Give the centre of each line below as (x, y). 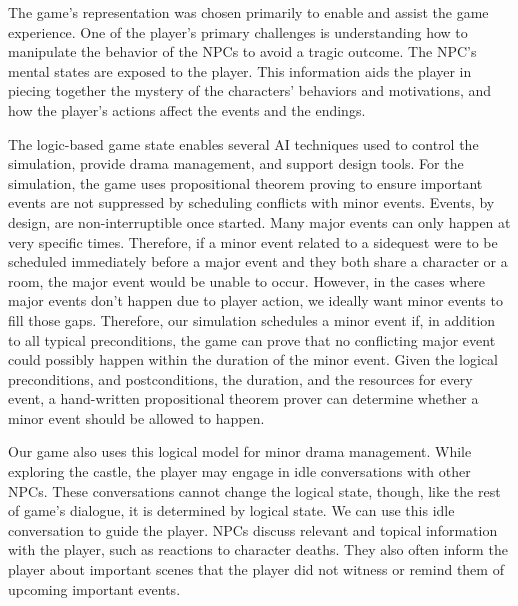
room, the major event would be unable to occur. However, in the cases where (247, 280)
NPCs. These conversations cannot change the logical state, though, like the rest (254, 490)
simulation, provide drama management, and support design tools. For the (236, 163)
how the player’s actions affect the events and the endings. (187, 109)
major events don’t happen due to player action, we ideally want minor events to (255, 300)
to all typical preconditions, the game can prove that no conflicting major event (252, 339)
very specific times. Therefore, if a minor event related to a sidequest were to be (253, 241)
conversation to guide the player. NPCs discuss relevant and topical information (253, 529)
